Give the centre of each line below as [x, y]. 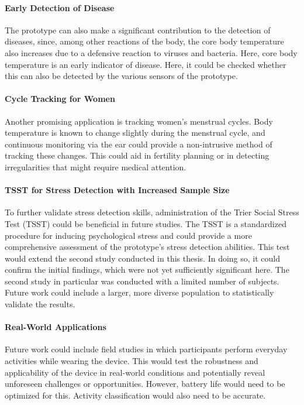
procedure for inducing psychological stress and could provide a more [128, 235]
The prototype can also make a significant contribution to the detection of [138, 30]
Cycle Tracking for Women [60, 99]
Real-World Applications [56, 327]
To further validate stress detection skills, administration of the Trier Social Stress [152, 212]
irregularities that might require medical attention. [96, 167]
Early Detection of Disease [60, 7]
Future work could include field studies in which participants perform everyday [146, 349]
